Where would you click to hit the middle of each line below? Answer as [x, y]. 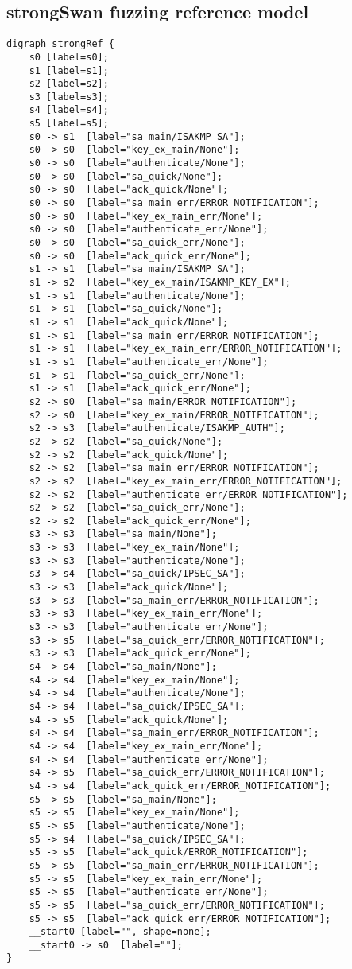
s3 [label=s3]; [69, 97]
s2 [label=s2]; [69, 84]
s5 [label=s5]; [69, 124]
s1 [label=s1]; [69, 70]
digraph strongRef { [61, 44]
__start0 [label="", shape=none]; [120, 932]
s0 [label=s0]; [69, 57]
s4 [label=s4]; [69, 110]
